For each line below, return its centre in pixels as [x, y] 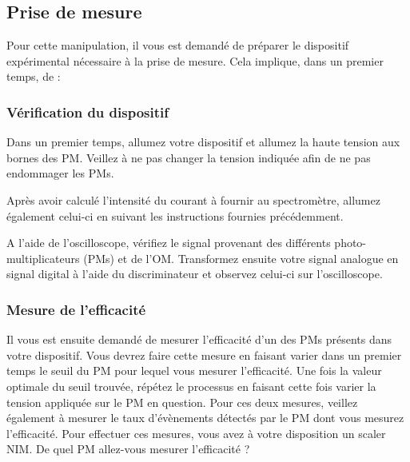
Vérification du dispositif [88, 112]
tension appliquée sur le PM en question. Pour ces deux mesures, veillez [182, 402]
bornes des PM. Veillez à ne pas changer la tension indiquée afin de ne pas [189, 157]
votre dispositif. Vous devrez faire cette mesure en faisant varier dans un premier [204, 354]
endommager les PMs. [60, 173]
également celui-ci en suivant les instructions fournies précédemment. [175, 215]
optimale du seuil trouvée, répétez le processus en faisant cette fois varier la [191, 386]
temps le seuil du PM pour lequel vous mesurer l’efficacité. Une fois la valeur [194, 370]
